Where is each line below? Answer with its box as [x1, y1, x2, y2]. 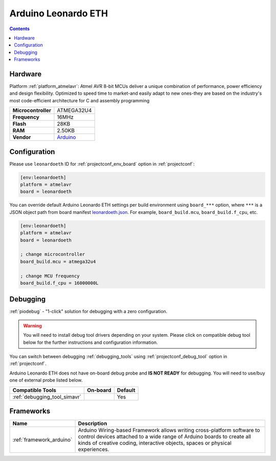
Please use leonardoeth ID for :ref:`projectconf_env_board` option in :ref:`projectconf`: [9, 161, 195, 167]
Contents [9, 26, 30, 32]
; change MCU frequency [20, 273, 80, 279]
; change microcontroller [20, 251, 85, 257]
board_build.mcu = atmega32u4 [20, 258, 96, 265]
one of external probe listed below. [9, 377, 83, 383]
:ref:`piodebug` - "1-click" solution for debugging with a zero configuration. [9, 309, 168, 315]
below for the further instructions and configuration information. [23, 339, 158, 345]
